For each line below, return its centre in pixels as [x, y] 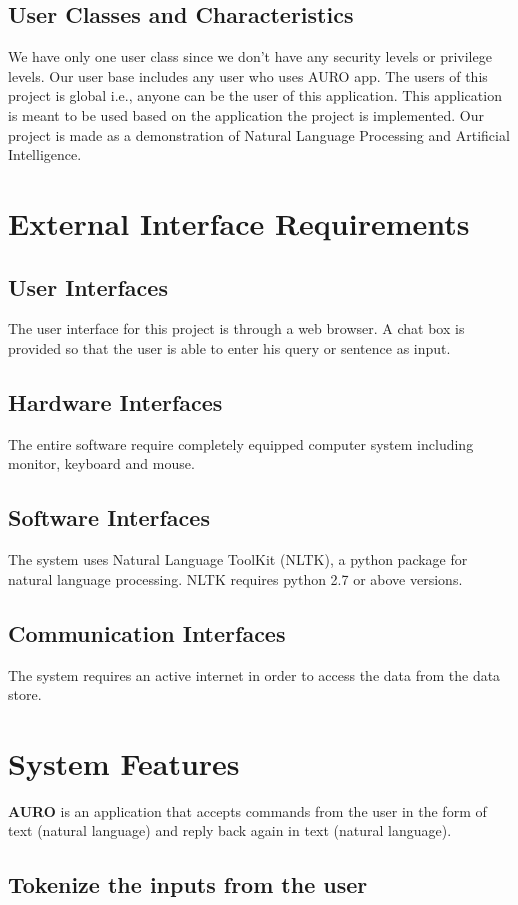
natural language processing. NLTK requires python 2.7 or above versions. [235, 578]
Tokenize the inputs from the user [188, 884]
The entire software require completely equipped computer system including [241, 443]
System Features [124, 762]
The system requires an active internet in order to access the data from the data [254, 674]
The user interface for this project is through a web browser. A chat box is [236, 328]
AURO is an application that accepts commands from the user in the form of [247, 810]
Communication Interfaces [147, 632]
